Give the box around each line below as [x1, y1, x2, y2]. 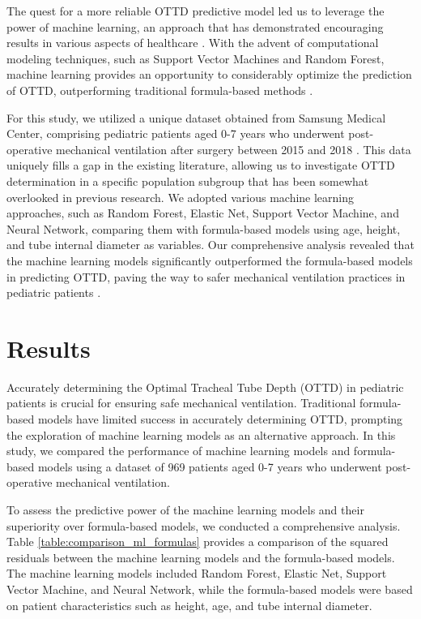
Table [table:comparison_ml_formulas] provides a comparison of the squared [6, 533, 389, 550]
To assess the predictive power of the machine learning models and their [6, 501, 364, 518]
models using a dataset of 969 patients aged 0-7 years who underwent [37, 458, 382, 475]
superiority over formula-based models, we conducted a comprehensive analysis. [6, 517, 401, 534]
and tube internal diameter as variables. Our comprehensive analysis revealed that [6, 236, 415, 253]
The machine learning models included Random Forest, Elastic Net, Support [6, 565, 387, 582]
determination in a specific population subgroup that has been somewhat [6, 172, 369, 189]
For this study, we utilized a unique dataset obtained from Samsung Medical [6, 109, 386, 126]
